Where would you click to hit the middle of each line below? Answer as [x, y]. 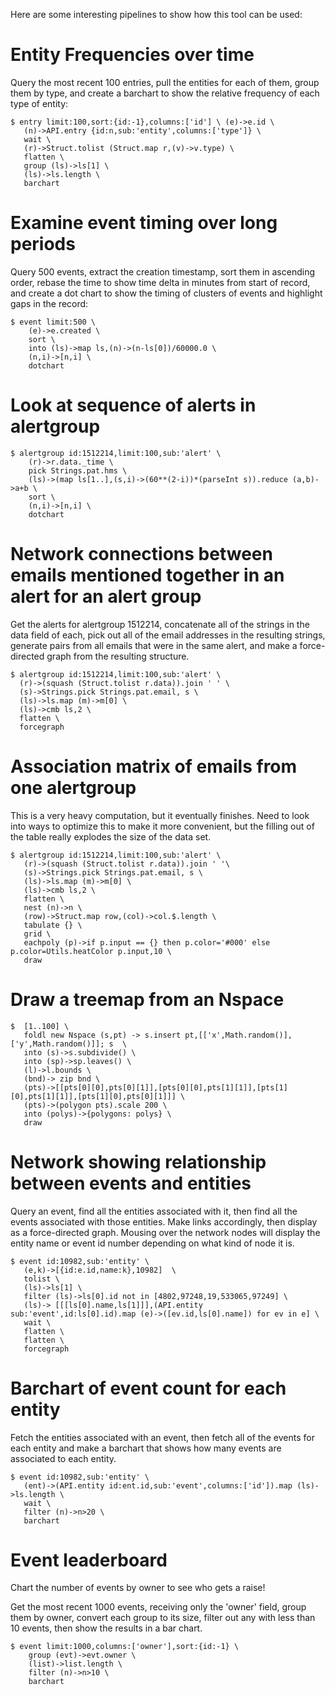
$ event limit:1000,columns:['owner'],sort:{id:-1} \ [125, 1647]
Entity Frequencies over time [132, 55]
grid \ [37, 934]
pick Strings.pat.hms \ [78, 470]
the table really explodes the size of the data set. [111, 836]
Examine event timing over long [144, 223]
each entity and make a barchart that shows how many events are [146, 1448]
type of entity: [39, 103]
